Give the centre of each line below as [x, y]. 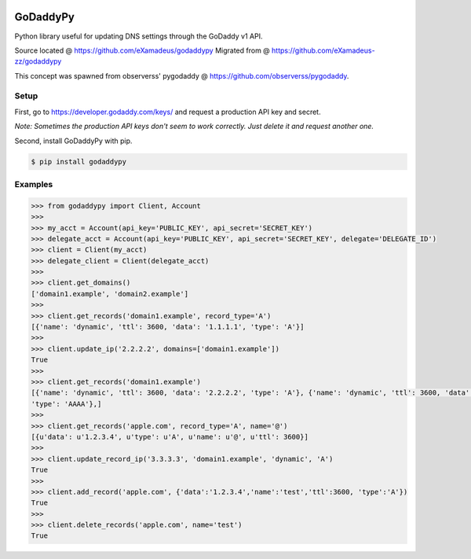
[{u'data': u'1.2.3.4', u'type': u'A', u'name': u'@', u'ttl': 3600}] [170, 437]
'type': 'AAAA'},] [66, 404]
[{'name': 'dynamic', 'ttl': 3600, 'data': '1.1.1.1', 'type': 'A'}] [168, 327]
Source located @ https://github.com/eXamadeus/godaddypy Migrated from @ [142, 50]
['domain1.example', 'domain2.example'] [110, 294]
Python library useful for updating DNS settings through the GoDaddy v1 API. [139, 36]
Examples [34, 184]
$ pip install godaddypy [79, 162]
